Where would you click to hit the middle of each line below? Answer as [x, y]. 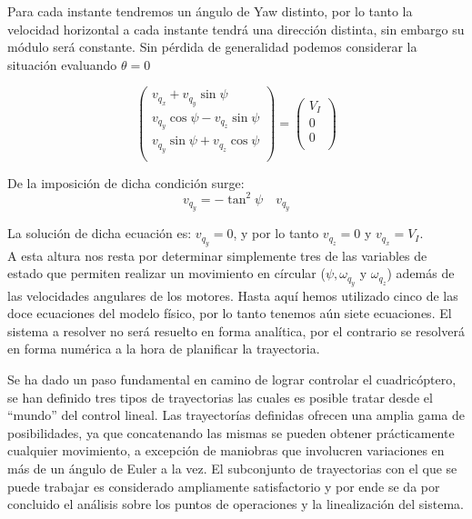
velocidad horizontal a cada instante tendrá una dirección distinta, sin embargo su [236, 29]
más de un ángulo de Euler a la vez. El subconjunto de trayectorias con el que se [232, 469]
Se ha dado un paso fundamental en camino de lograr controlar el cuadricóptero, [232, 379]
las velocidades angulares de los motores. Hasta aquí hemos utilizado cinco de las [233, 295]
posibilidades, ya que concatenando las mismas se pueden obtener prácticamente [231, 432]
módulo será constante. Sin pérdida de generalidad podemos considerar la [212, 47]
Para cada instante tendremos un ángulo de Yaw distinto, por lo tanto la [210, 11]
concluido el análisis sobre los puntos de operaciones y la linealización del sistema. [236, 504]
